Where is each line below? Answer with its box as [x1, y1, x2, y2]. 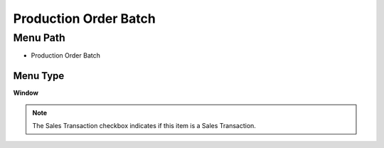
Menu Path [13, 31, 65, 44]
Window [13, 89, 39, 97]
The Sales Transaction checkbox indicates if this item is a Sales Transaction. [32, 122, 256, 130]
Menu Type [13, 70, 65, 82]
